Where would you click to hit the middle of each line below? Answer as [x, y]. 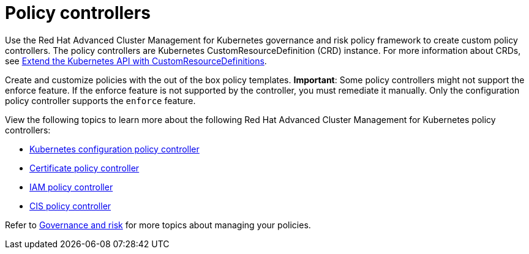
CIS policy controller [70, 206]
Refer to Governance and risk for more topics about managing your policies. [158, 225]
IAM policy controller [71, 187]
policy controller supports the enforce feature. [100, 100]
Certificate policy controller [84, 168]
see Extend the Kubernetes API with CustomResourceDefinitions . [136, 61]
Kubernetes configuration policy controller [114, 149]
